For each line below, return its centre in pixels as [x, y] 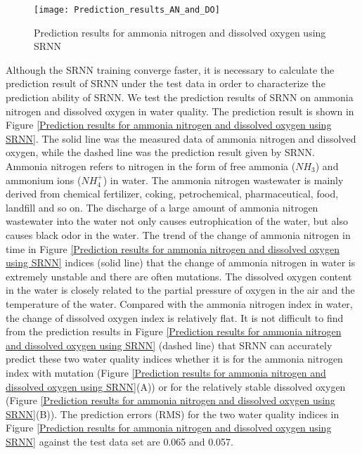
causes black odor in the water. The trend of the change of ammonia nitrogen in [178, 234]
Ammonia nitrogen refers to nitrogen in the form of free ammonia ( [151, 166]
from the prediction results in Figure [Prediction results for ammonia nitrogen [174, 331]
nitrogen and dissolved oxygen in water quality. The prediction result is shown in [180, 111]
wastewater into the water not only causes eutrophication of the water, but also [177, 221]
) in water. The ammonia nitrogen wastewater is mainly [223, 180]
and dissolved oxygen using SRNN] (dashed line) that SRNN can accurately [169, 345]
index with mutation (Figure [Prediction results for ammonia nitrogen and [166, 372]
